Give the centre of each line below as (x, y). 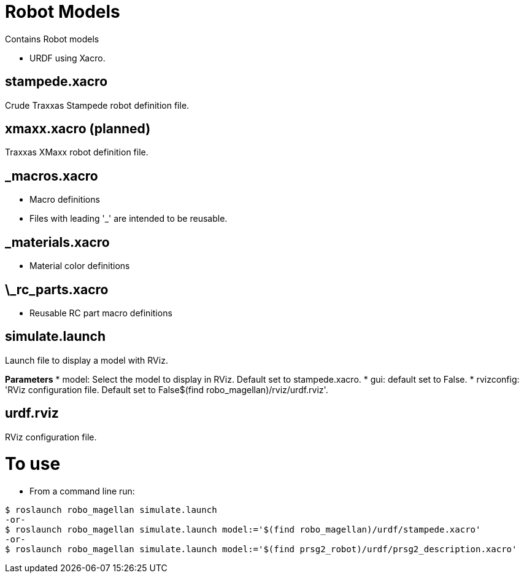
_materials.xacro (57, 242)
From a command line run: (82, 491)
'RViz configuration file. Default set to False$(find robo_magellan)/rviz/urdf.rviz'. (167, 389)
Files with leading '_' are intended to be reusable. (129, 219)
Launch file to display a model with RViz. (87, 360)
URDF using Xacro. (67, 58)
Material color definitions (80, 266)
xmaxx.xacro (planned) (78, 129)
